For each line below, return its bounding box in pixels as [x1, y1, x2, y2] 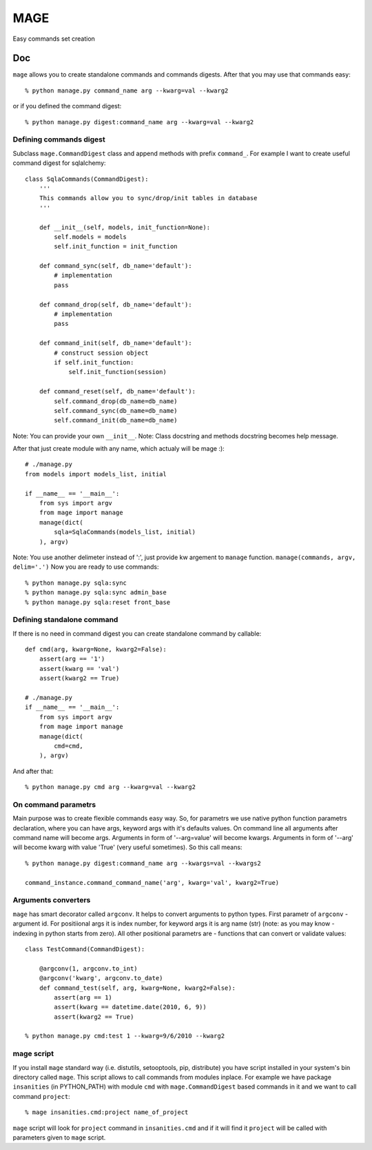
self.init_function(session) [68, 368, 167, 376]
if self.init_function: [54, 358, 134, 366]
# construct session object [54, 349, 149, 357]
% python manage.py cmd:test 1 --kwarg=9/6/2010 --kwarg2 [25, 1032, 225, 1040]
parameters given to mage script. [12, 1133, 106, 1142]
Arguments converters [12, 895, 91, 905]
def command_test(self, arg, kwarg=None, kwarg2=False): [39, 984, 236, 992]
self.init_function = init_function [54, 242, 178, 251]
